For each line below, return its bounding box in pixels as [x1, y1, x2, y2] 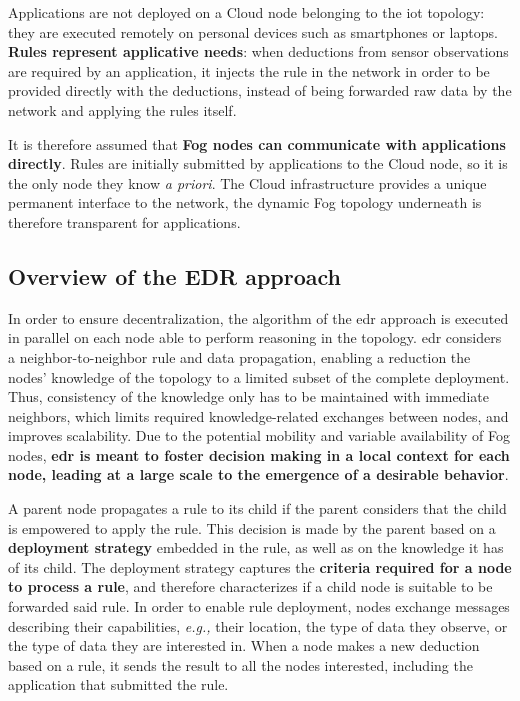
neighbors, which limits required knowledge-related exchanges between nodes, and [8, 405, 509, 426]
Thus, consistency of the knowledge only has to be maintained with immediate [8, 386, 489, 407]
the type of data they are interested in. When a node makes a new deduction [8, 635, 480, 656]
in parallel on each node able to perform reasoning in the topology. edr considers [8, 327, 502, 348]
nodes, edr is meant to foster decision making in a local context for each [8, 444, 510, 465]
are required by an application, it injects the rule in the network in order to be [8, 60, 490, 81]
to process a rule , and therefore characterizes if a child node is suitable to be [8, 576, 493, 597]
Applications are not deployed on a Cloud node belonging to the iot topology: [8, 2, 485, 22]
